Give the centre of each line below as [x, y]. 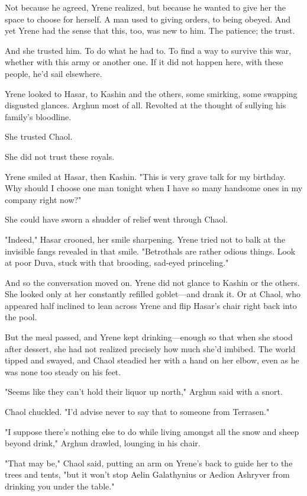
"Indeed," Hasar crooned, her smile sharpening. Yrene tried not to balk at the [145, 239]
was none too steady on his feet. [63, 371]
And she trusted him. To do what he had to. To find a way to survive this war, [148, 50]
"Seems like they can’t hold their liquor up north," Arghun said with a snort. [144, 392]
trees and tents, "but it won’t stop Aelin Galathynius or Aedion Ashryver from [147, 474]
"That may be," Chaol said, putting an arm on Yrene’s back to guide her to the [149, 463]
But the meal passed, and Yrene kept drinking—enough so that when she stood [149, 337]
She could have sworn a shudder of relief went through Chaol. [117, 219]
